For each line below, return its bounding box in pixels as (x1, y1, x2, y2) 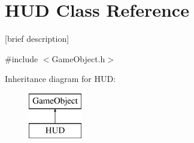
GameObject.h (51, 52, 105, 65)
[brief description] (5, 32, 69, 45)
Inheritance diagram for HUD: (5, 72, 116, 85)
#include (5, 52, 38, 65)
